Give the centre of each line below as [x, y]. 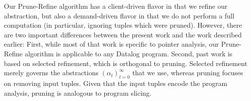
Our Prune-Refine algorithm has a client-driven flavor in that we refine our [116, 6]
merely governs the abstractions [51, 73]
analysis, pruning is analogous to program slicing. [78, 93]
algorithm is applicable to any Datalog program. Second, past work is [128, 53]
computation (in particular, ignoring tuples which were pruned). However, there [123, 25]
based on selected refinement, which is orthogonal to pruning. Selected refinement [126, 63]
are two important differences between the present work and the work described [123, 34]
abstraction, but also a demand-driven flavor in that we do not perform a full [119, 15]
